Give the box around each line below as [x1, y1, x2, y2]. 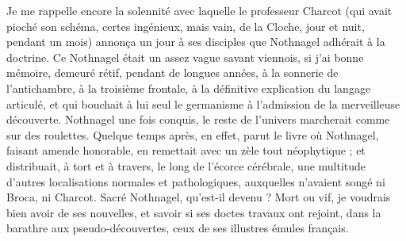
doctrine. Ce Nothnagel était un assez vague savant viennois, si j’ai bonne [6, 48, 364, 65]
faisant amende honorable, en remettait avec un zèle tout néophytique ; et [6, 142, 366, 159]
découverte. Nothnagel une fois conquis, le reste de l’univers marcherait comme [6, 111, 390, 128]
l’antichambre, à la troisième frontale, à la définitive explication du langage [6, 79, 371, 96]
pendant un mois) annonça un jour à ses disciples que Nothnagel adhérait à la [6, 33, 385, 50]
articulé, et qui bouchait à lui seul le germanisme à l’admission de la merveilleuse [6, 95, 400, 112]
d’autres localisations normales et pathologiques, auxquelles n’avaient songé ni [6, 173, 385, 189]
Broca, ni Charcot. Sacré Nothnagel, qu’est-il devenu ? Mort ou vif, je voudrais [6, 189, 391, 205]
